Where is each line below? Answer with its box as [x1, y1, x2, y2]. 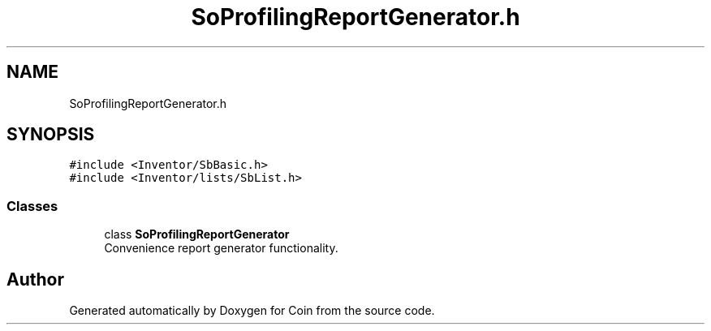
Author [6, 269, 64, 290]
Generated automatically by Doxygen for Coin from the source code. [69, 303, 435, 318]
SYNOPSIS [6, 124, 95, 145]
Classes [6, 197, 58, 214]
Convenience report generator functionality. [104, 241, 338, 256]
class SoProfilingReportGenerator [104, 227, 290, 242]
